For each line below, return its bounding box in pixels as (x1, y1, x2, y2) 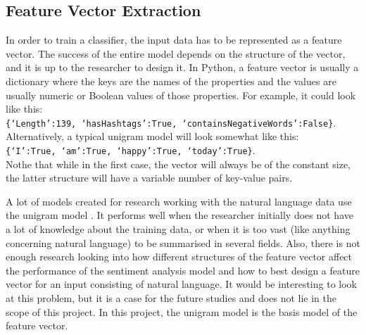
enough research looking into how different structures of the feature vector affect (6, 249, 353, 264)
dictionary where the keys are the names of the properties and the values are (6, 73, 336, 88)
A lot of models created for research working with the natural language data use (6, 194, 352, 208)
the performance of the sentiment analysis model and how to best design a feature (6, 263, 360, 277)
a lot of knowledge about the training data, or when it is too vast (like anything (6, 222, 351, 236)
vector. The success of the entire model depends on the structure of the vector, (6, 46, 346, 61)
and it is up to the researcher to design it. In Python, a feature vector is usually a (6, 60, 359, 75)
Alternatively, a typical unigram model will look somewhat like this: (6, 129, 299, 144)
